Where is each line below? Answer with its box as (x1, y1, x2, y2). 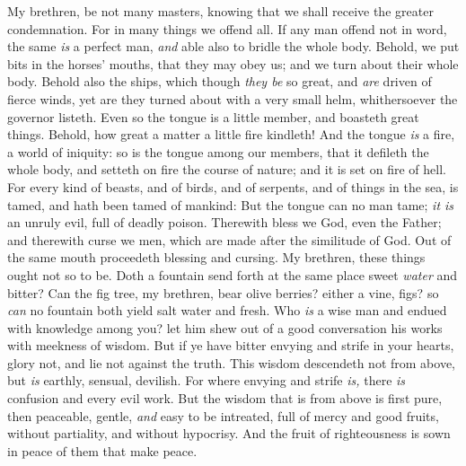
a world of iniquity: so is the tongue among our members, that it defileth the (7, 142, 429, 161)
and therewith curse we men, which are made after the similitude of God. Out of (7, 230, 452, 249)
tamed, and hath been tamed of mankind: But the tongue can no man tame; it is (7, 195, 454, 214)
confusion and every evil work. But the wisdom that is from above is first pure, (7, 389, 443, 408)
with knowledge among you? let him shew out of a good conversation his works (7, 318, 443, 337)
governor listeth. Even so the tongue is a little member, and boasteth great (7, 107, 419, 126)
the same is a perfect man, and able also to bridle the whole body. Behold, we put (7, 37, 460, 56)
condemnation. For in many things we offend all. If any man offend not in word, (7, 19, 447, 38)
